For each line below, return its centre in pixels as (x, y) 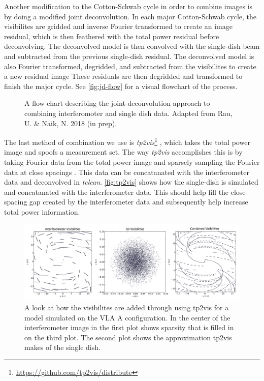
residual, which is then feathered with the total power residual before (112, 36)
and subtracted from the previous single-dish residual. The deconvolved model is (129, 56)
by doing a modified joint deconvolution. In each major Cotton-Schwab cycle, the (130, 16)
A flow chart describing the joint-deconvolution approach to (117, 103)
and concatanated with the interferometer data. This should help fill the (117, 192)
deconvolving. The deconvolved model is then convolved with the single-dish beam (132, 46)
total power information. (42, 211)
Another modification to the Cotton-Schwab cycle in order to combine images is (128, 6)
